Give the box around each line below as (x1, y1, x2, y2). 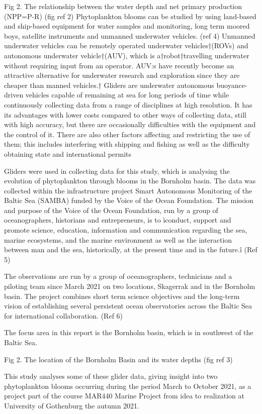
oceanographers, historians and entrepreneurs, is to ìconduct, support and (4, 215, 231, 225)
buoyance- (216, 79, 247, 90)
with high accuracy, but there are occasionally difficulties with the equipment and (4, 119, 256, 130)
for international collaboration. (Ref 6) (4, 310, 123, 321)
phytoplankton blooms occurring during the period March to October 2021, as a (4, 380, 251, 391)
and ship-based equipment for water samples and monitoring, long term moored (4, 21, 250, 31)
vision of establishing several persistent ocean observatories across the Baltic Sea (4, 300, 252, 311)
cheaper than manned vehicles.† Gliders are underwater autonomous (4, 79, 214, 90)
